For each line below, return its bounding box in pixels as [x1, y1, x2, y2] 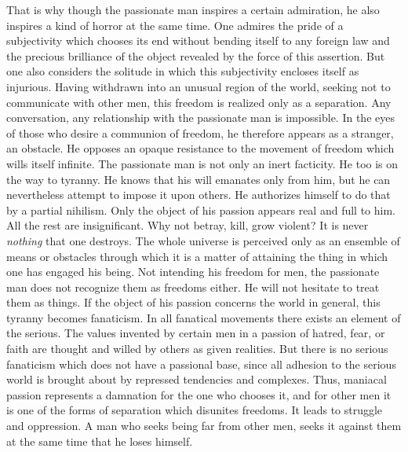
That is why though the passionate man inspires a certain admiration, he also [6, 2, 380, 17]
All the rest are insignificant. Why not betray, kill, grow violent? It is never [6, 217, 369, 233]
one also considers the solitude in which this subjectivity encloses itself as [6, 63, 359, 79]
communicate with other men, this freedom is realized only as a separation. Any [6, 94, 392, 110]
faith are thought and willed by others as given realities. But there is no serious [6, 340, 388, 357]
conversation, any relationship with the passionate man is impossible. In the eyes [6, 109, 395, 126]
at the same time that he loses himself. [6, 432, 193, 449]
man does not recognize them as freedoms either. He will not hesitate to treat [6, 278, 380, 295]
